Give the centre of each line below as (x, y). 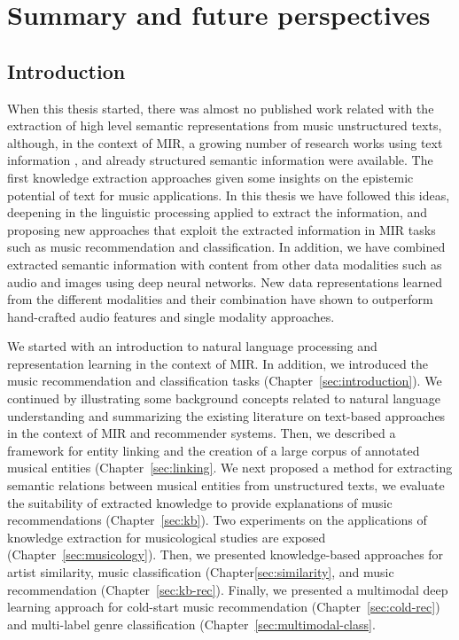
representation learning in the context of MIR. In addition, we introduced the (218, 363)
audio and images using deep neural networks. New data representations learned (225, 281)
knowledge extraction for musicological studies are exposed (167, 537)
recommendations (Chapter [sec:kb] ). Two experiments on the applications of (217, 520)
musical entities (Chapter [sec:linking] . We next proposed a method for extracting (230, 468)
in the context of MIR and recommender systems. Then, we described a (202, 433)
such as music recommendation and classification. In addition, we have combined (226, 247)
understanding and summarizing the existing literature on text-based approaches (226, 415)
